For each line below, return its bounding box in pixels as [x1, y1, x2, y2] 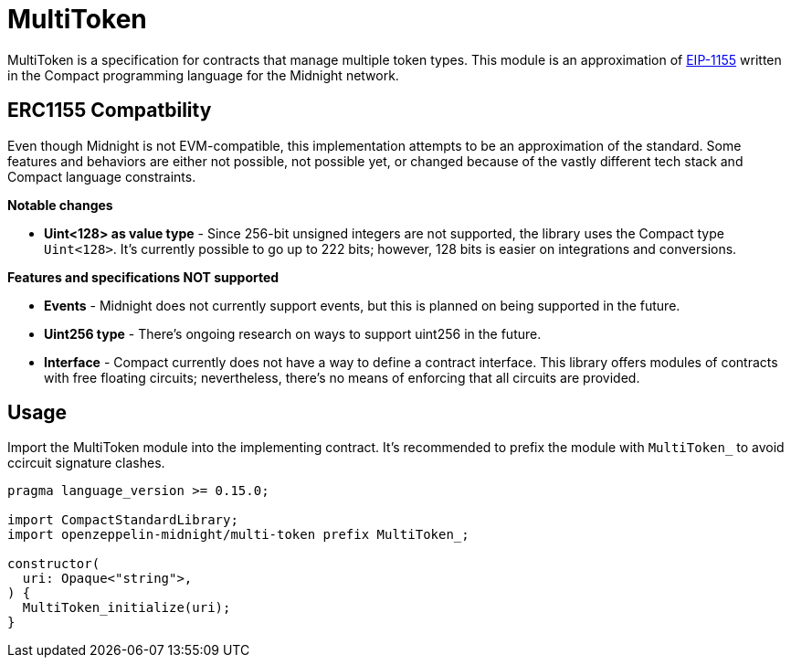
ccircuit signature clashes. [7, 455, 165, 471]
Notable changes [7, 196, 113, 213]
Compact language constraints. [7, 168, 196, 185]
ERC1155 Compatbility [7, 99, 212, 122]
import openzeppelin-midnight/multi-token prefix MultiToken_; [7, 527, 469, 543]
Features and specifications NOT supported [7, 269, 279, 285]
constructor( [7, 556, 100, 572]
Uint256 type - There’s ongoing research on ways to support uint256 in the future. [44, 325, 542, 342]
